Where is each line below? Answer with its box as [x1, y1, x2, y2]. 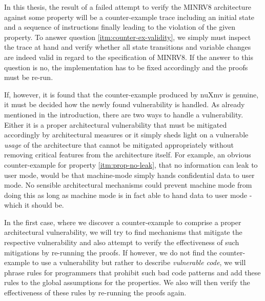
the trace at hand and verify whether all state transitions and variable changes [4, 42, 251, 52]
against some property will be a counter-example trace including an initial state [4, 11, 255, 22]
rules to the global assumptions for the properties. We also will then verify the [4, 277, 250, 288]
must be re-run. [4, 72, 53, 83]
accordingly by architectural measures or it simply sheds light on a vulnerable [4, 129, 249, 140]
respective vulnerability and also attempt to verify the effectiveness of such [4, 237, 239, 248]
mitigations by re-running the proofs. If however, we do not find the [4, 247, 217, 257]
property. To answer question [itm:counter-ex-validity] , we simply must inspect [4, 31, 251, 42]
